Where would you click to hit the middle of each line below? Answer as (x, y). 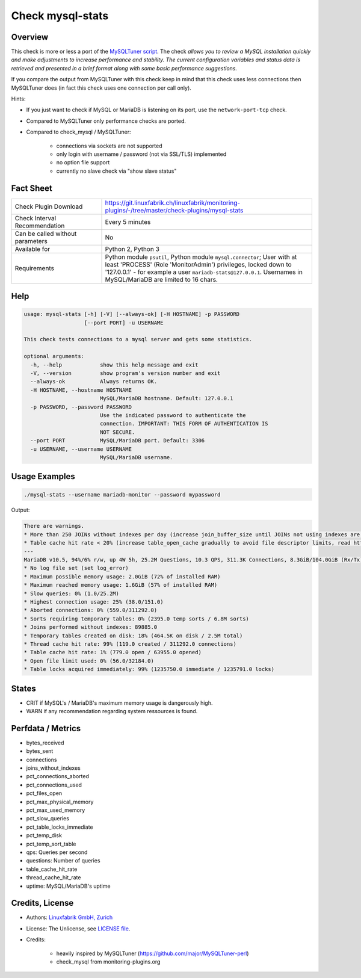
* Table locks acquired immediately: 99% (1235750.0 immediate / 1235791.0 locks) (149, 669)
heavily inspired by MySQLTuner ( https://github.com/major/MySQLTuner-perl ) (153, 953)
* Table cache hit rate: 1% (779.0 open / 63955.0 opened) (113, 652)
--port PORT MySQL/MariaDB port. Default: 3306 (118, 441)
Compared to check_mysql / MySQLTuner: (79, 132)
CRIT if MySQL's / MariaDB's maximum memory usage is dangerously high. (119, 703)
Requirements (34, 268)
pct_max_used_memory (56, 810)
